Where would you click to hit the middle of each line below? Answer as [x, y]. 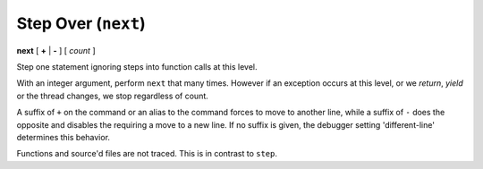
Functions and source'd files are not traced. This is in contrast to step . [147, 154]
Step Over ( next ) [81, 23]
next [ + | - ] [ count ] [56, 50]
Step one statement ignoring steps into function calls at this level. [137, 66]
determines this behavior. [64, 137]
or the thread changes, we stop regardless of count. [113, 96]
